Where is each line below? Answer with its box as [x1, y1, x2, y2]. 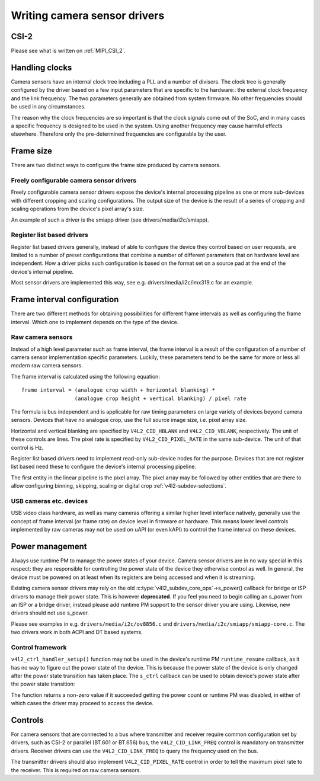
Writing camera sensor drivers [11, 9, 165, 22]
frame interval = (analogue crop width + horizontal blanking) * [21, 387, 216, 393]
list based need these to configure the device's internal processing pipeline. [11, 463, 197, 470]
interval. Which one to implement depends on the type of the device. [11, 318, 179, 325]
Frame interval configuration [11, 295, 119, 305]
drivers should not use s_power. [11, 609, 89, 616]
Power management [11, 541, 87, 551]
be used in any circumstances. [11, 103, 86, 110]
